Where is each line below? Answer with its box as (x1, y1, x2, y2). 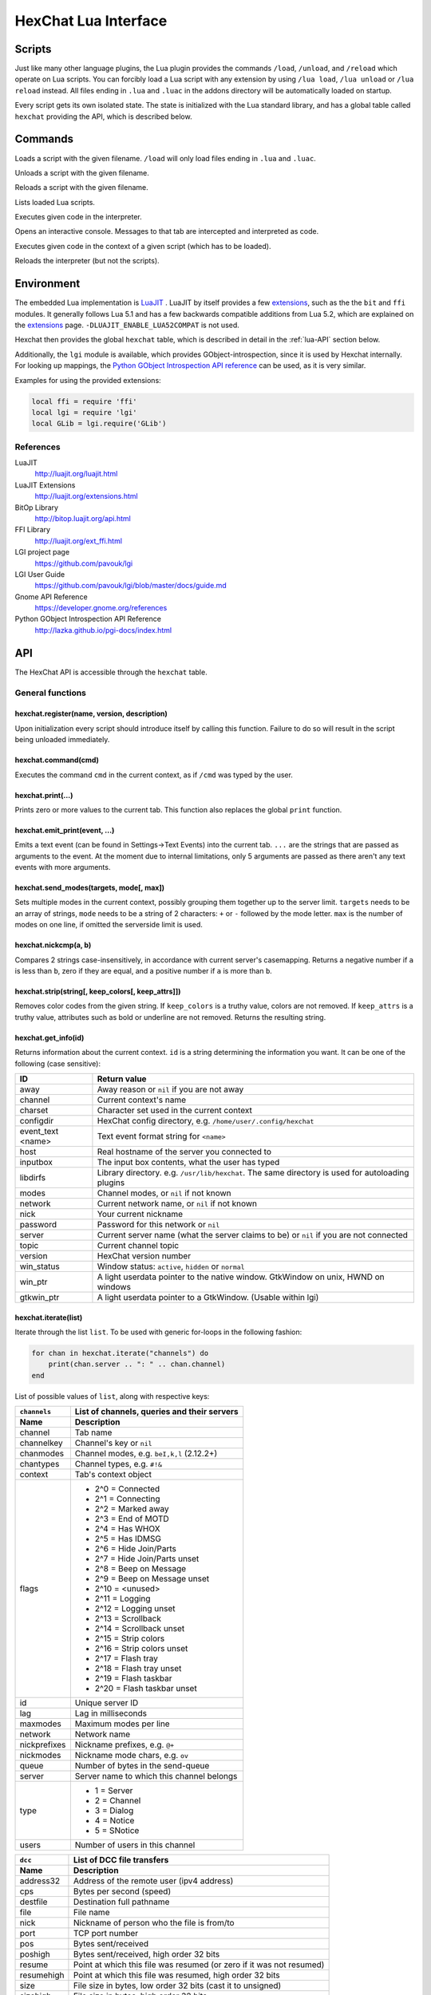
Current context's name (97, 1094, 187, 1105)
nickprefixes (19, 1740, 66, 1751)
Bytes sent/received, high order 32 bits (73, 1949, 220, 1960)
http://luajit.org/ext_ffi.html (34, 535, 123, 546)
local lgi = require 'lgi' (31, 408, 137, 417)
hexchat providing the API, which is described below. (14, 112, 192, 121)
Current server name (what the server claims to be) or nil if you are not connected (97, 1229, 409, 1240)
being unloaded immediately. (14, 735, 110, 745)
